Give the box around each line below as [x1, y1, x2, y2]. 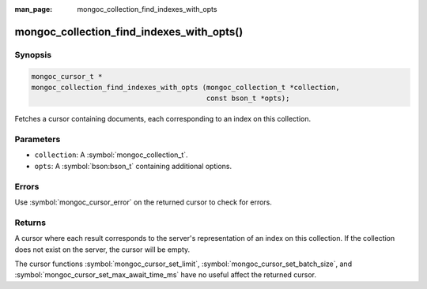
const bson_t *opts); [206, 94, 290, 103]
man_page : [14, 5, 53, 13]
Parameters [14, 134, 61, 145]
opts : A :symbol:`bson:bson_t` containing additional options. [34, 161, 232, 171]
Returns [14, 217, 47, 228]
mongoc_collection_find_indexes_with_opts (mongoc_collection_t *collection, [31, 83, 340, 92]
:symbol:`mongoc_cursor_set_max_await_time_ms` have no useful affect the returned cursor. [14, 270, 316, 280]
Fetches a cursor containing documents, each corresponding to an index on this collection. [14, 114, 312, 124]
